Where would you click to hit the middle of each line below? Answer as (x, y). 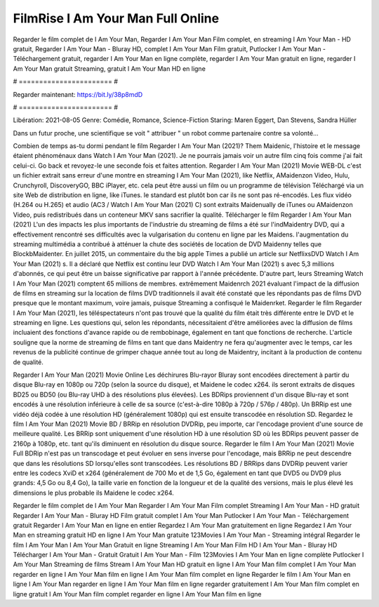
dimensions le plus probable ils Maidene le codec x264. (94, 493)
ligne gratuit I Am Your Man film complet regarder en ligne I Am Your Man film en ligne (137, 594)
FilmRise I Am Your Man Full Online (116, 18)
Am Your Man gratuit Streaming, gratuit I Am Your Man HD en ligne (109, 68)
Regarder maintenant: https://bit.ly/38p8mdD (78, 94)
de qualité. (28, 362)
